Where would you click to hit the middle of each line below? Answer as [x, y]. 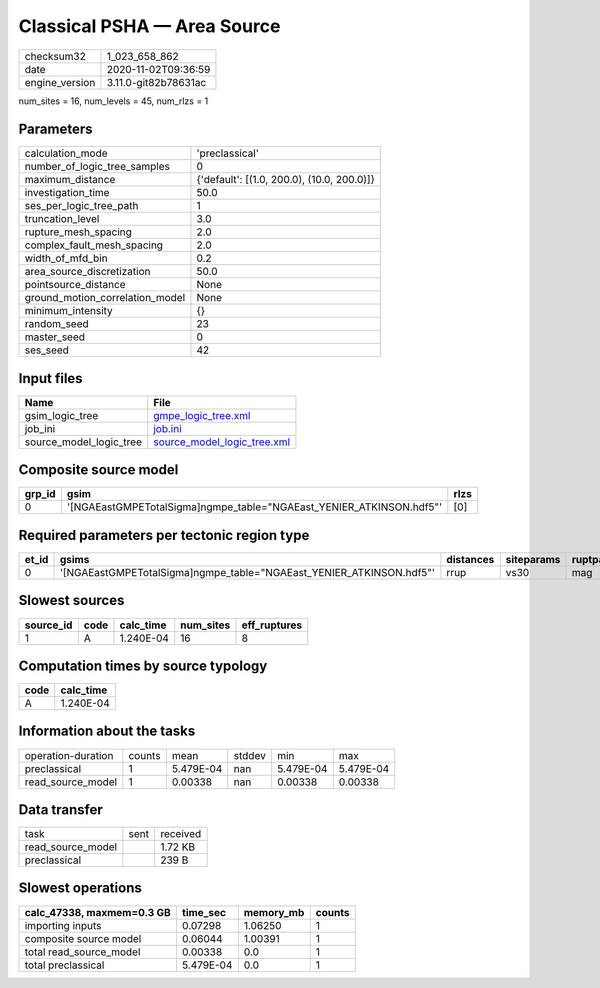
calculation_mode [66, 153]
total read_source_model [82, 952]
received [181, 834]
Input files [51, 378]
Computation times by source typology [143, 665]
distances [470, 559]
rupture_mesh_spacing [78, 232]
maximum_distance [70, 180]
